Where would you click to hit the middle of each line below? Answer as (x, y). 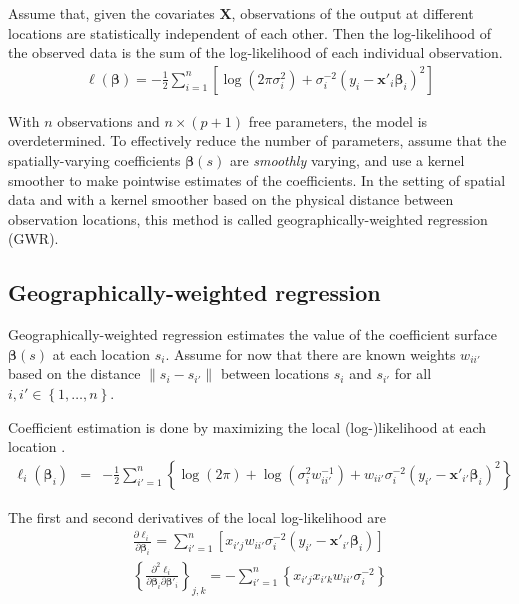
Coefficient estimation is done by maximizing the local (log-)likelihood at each (247, 426)
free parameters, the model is (338, 120)
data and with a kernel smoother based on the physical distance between (231, 199)
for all (413, 373)
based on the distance (74, 373)
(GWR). (33, 238)
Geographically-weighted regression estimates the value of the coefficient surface (253, 334)
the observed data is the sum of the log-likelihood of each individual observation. (255, 52)
